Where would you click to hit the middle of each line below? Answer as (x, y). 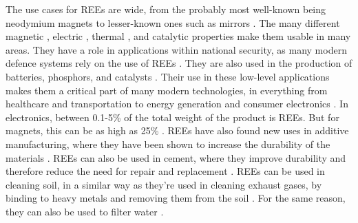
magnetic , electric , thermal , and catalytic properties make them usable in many (178, 36)
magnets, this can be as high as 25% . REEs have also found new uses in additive (177, 130)
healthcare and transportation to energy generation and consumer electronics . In (177, 104)
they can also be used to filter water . (85, 211)
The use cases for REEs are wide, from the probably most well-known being (166, 9)
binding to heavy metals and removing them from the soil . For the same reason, (176, 198)
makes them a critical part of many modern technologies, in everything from (167, 90)
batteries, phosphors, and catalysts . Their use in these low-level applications (168, 76)
